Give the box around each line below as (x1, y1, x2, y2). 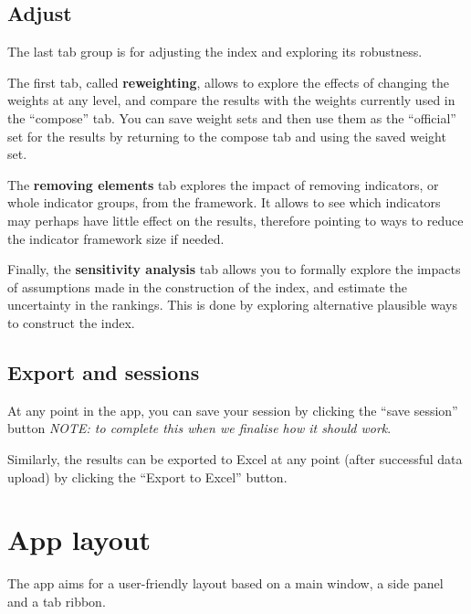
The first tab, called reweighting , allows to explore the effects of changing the (7, 72, 450, 91)
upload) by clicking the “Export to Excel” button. (7, 467, 288, 486)
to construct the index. (7, 312, 135, 332)
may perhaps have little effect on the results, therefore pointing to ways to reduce (7, 210, 464, 229)
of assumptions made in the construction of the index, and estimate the (7, 277, 407, 296)
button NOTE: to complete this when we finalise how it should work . (7, 418, 392, 438)
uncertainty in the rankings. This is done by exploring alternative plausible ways (7, 295, 457, 314)
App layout (7, 521, 152, 558)
